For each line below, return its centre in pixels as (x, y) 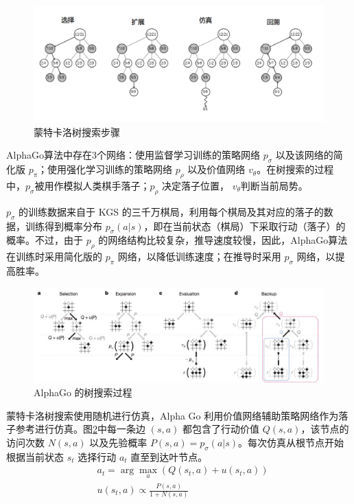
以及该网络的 (304, 155)
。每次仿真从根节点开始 (291, 443)
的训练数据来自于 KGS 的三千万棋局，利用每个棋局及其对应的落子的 (171, 211)
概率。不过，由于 (45, 240)
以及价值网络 (216, 169)
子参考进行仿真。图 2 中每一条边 (76, 429)
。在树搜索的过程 (295, 169)
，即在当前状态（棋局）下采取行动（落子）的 (245, 226)
